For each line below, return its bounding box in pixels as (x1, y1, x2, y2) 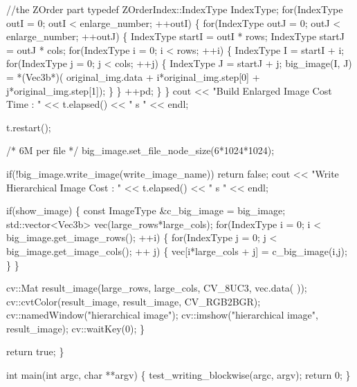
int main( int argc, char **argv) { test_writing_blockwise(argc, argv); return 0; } (6, 368, 351, 382)
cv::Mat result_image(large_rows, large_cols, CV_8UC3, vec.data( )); (6, 281, 307, 295)
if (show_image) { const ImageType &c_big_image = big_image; (6, 203, 286, 218)
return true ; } (6, 344, 64, 359)
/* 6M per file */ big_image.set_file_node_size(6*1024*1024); (6, 143, 275, 158)
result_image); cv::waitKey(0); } (6, 321, 145, 335)
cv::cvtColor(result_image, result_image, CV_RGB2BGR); (6, 294, 261, 308)
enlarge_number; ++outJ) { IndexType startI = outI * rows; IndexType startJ (6, 29, 345, 44)
